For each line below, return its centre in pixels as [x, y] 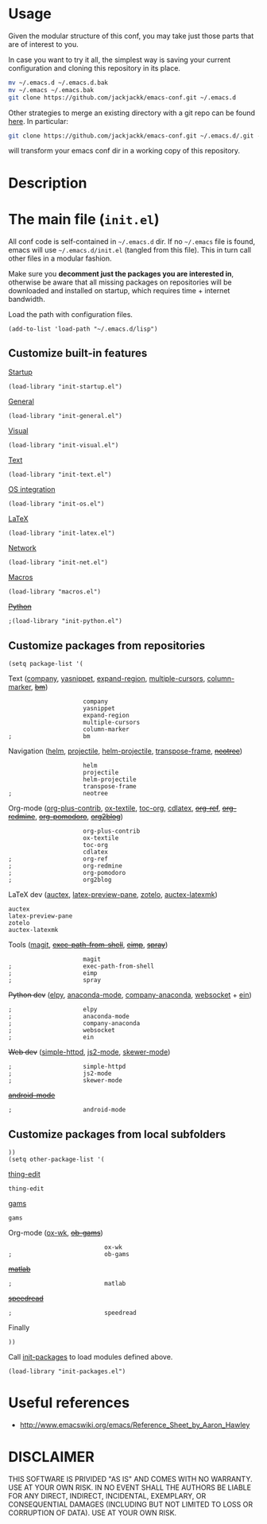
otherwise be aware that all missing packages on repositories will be [120, 282]
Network [23, 548]
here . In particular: [39, 121]
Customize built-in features [78, 353]
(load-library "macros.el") [55, 592]
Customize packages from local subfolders [117, 1134]
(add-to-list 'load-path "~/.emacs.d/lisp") [83, 329]
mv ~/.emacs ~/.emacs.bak [51, 90]
